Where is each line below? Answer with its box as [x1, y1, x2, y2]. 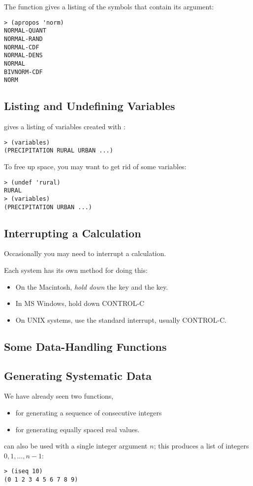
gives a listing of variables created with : [4, 121, 126, 132]
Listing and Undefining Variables [4, 98, 175, 113]
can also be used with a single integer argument [4, 441, 148, 451]
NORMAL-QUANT [4, 27, 46, 35]
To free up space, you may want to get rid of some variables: [4, 161, 187, 171]
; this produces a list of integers [154, 441, 249, 451]
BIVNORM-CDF [4, 68, 43, 75]
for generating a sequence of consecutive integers [15, 407, 162, 417]
